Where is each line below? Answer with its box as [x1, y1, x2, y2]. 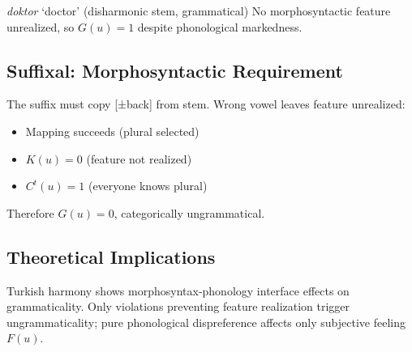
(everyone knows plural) [88, 177, 208, 194]
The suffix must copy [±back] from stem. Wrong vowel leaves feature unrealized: [6, 95, 406, 112]
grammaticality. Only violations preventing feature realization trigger [6, 298, 350, 315]
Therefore [6, 204, 54, 221]
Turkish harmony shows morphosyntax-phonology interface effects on [6, 282, 350, 299]
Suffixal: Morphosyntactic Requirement [6, 57, 343, 83]
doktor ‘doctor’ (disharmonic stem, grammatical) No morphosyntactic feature [6, 2, 391, 19]
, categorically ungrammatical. [114, 204, 265, 221]
